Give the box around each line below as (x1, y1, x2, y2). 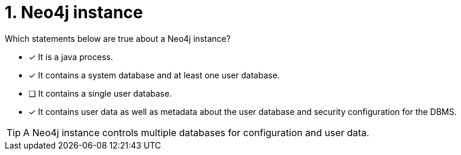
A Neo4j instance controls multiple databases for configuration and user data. (23, 126, 369, 138)
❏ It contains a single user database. (28, 88, 172, 98)
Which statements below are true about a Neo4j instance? (5, 33, 231, 44)
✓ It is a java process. (28, 51, 113, 62)
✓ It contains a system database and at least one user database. (28, 70, 280, 80)
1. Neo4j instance (5, 2, 143, 22)
